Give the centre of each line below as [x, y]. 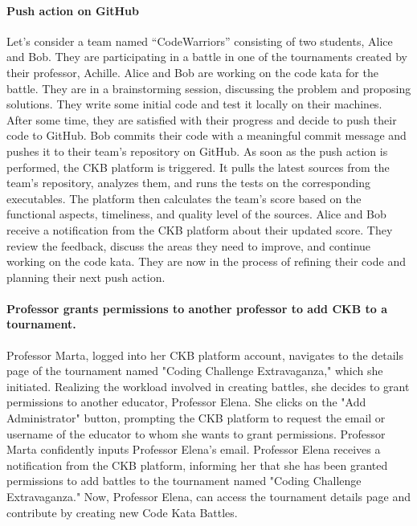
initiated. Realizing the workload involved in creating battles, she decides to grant [208, 386]
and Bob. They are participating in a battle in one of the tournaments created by [207, 57]
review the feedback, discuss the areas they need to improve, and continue [189, 245]
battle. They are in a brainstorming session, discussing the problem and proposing [209, 88]
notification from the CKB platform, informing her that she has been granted [197, 465]
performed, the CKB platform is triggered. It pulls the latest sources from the [198, 167]
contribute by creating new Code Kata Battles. [122, 512]
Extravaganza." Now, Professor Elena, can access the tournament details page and [208, 497]
